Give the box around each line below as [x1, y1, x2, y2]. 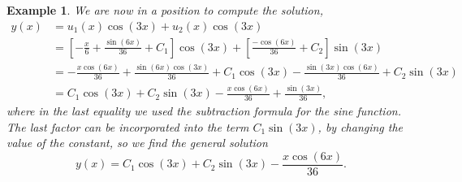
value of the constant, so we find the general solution [6, 134, 268, 151]
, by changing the [317, 118, 404, 135]
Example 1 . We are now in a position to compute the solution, [6, 2, 323, 18]
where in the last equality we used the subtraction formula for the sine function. [6, 102, 401, 119]
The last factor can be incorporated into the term [6, 118, 249, 135]
